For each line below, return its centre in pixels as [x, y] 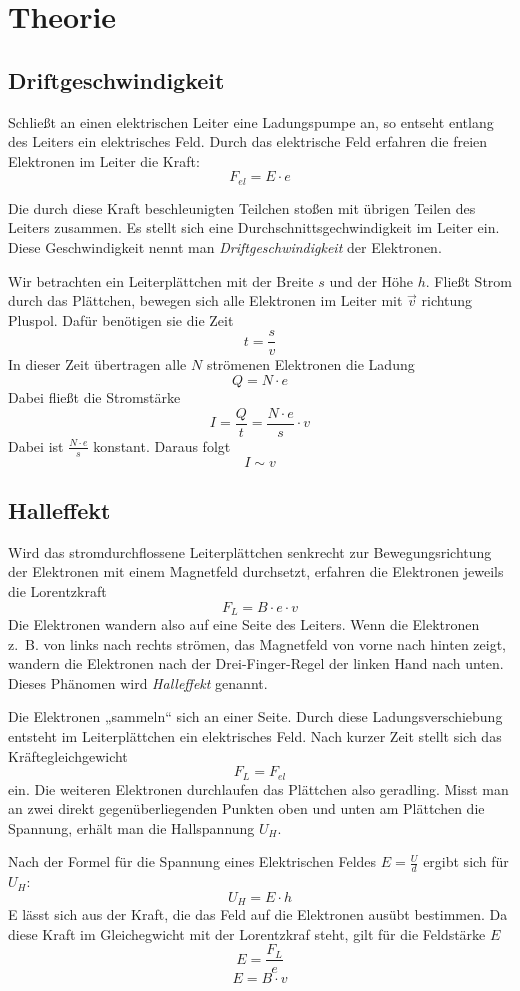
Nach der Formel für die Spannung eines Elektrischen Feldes [192, 861]
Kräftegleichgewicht [68, 755]
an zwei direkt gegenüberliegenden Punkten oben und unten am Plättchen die [246, 808]
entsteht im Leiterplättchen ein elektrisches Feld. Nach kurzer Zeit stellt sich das [255, 735]
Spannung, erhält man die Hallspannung [131, 827]
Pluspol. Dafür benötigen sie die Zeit [121, 319]
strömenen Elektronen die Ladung [310, 364]
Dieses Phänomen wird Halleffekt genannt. [138, 682]
